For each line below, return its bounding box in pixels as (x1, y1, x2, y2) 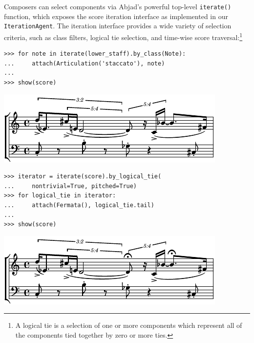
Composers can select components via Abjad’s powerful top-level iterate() (4, 1, 232, 11)
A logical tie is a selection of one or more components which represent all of (15, 320, 242, 330)
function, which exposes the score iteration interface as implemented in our (4, 11, 228, 21)
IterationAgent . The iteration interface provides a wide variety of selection (4, 21, 232, 31)
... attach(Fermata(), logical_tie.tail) (4, 201, 154, 209)
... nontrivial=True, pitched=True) (4, 182, 137, 190)
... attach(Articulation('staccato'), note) (4, 60, 165, 67)
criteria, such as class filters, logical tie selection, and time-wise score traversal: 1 (4, 30, 243, 42)
